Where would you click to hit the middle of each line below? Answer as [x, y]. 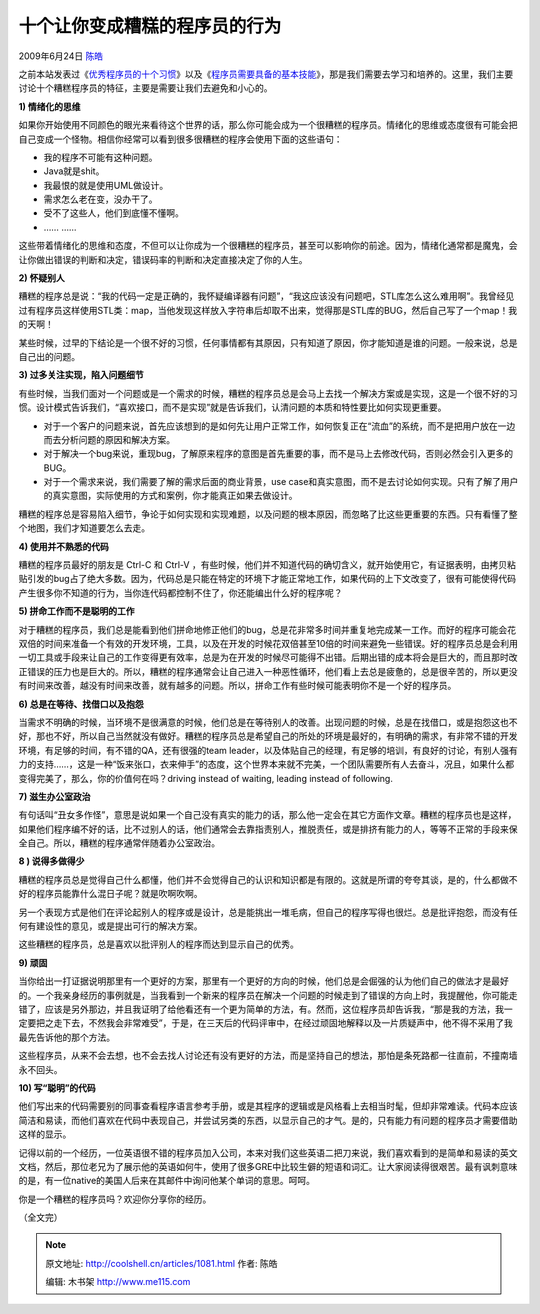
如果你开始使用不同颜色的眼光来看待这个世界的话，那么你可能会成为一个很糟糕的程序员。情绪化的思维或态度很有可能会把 [268, 125]
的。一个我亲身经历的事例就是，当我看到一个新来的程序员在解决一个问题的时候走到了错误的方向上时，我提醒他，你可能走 [268, 995]
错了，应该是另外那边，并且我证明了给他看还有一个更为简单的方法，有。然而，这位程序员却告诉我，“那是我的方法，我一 [266, 1009]
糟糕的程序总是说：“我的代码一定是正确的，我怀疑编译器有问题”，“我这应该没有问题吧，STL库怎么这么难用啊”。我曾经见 [266, 296]
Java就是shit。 [74, 171]
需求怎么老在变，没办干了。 [100, 199]
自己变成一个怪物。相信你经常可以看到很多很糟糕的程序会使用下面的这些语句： [180, 139]
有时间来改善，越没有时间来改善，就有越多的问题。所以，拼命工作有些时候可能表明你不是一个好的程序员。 [237, 686]
